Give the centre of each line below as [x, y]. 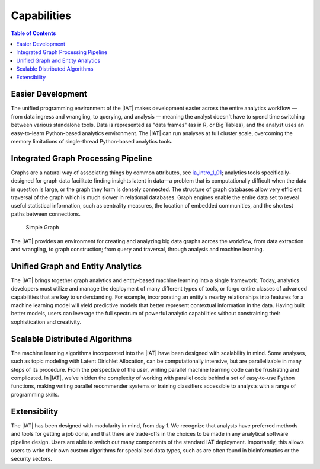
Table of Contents [33, 33]
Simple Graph [42, 228]
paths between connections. [46, 214]
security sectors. [32, 459]
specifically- [276, 173]
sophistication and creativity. [46, 322]
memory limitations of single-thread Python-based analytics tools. [92, 141]
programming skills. [35, 394]
